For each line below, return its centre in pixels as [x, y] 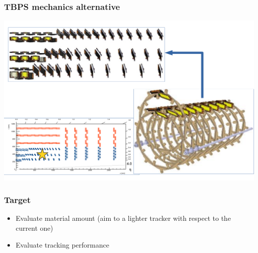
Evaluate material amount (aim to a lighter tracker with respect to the [123, 218]
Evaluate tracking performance [62, 244]
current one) [34, 228]
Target [17, 200]
